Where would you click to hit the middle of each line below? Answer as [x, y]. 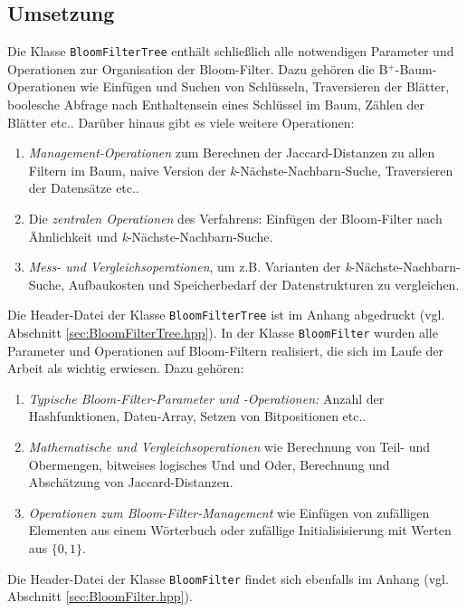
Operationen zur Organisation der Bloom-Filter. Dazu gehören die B [198, 68]
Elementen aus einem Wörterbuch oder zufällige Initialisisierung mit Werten [240, 530]
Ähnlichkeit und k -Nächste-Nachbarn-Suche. [151, 236]
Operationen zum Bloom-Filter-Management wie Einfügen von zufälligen [229, 512]
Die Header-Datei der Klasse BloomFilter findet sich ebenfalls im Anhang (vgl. [228, 578]
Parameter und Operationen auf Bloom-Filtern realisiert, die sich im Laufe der [225, 350]
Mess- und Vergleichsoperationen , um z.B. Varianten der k [190, 267]
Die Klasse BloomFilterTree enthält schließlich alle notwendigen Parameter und [231, 51]
